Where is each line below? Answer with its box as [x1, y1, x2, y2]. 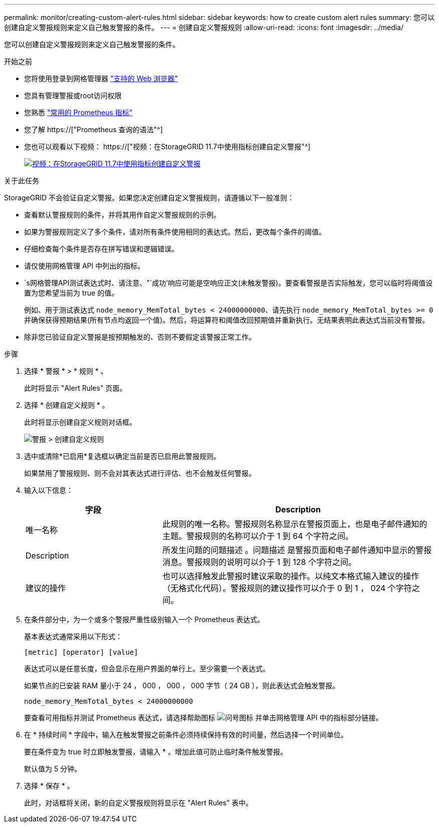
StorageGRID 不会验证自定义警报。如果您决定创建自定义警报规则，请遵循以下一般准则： [4, 193, 294, 202]
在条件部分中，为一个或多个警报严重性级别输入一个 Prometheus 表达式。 [24, 615, 265, 624]
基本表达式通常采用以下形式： [24, 632, 122, 641]
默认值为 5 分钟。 [24, 764, 82, 773]
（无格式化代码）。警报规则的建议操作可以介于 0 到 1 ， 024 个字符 [162, 583, 412, 593]
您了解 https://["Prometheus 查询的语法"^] [24, 125, 163, 134]
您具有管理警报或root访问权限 [24, 91, 122, 100]
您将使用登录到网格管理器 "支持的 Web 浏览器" [24, 74, 178, 83]
